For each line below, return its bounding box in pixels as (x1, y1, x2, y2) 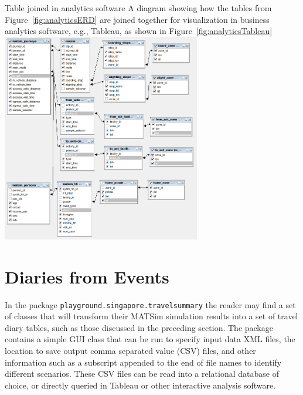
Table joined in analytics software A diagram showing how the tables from (5, 2, 272, 13)
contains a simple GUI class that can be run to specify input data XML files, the (5, 333, 295, 345)
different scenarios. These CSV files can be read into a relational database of (5, 367, 279, 380)
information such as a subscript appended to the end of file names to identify (5, 356, 282, 368)
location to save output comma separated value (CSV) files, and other (5, 344, 256, 356)
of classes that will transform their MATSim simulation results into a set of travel (5, 310, 298, 322)
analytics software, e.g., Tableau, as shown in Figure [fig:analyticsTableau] (5, 25, 273, 37)
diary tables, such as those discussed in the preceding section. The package (5, 321, 273, 333)
